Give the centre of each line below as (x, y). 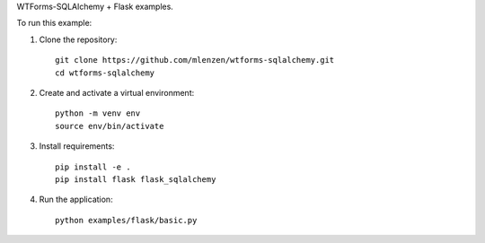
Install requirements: (77, 146)
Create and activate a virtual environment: (117, 92)
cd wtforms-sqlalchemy (105, 73)
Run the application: (76, 200)
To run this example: (54, 23)
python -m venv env (98, 113)
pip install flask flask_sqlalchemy (136, 179)
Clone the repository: (78, 39)
